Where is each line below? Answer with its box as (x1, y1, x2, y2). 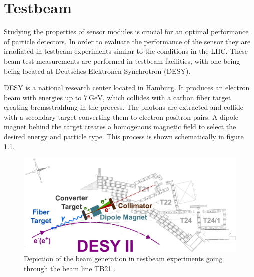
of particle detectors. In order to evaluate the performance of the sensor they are (4, 36, 251, 46)
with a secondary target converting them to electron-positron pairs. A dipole (4, 111, 239, 122)
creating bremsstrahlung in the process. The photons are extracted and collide (4, 102, 243, 112)
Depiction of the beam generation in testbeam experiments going (24, 253, 223, 264)
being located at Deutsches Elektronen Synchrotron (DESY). (4, 65, 191, 76)
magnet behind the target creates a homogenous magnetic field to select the (4, 121, 236, 132)
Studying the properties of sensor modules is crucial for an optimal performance (4, 26, 249, 37)
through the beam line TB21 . (24, 263, 116, 273)
